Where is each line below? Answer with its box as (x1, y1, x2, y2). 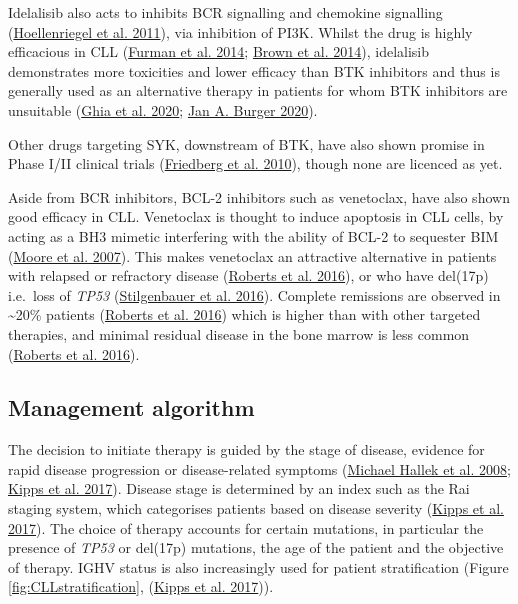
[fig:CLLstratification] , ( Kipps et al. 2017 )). (8, 576, 274, 597)
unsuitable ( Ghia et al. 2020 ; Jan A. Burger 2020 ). (8, 99, 318, 120)
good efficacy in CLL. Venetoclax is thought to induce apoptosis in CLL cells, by (8, 206, 504, 227)
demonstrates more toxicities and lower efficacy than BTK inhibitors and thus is (8, 60, 500, 81)
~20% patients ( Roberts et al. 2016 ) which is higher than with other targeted (8, 304, 481, 325)
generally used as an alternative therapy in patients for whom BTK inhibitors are (8, 80, 508, 101)
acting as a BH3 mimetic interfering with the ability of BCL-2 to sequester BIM (8, 225, 499, 246)
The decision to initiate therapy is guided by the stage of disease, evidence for (8, 439, 485, 460)
